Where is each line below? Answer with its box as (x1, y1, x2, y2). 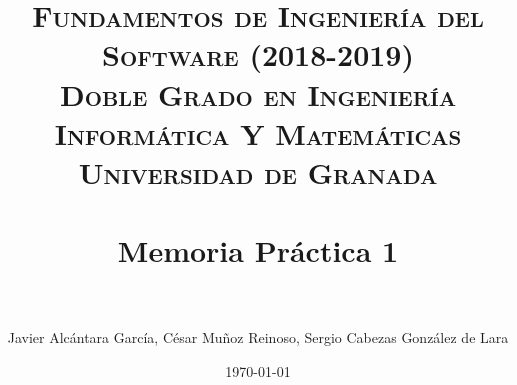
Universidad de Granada (78, 151, 438, 192)
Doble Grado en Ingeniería (59, 73, 457, 114)
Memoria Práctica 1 (117, 230, 399, 271)
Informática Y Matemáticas (54, 112, 462, 153)
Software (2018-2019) (102, 34, 414, 75)
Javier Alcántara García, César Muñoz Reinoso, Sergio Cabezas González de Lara (7, 327, 509, 348)
